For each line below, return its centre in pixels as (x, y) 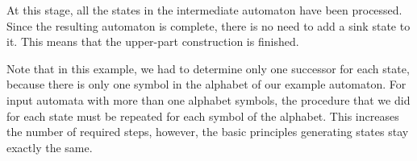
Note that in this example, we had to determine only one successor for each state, (208, 68)
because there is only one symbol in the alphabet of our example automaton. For (206, 84)
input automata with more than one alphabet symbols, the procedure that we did (208, 99)
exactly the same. (50, 147)
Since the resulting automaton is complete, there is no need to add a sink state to (208, 25)
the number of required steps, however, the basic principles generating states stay (208, 132)
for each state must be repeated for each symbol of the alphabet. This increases (203, 116)
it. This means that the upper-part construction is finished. (153, 41)
